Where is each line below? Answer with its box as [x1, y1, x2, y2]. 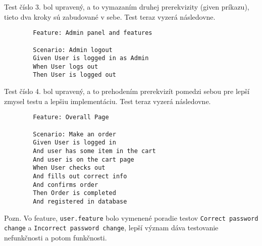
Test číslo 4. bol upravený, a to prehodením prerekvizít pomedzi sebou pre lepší [4, 86, 250, 96]
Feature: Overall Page [33, 114, 109, 121]
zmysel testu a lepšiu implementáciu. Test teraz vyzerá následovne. [4, 95, 211, 106]
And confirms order [33, 181, 98, 188]
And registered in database [33, 198, 127, 205]
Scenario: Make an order [33, 130, 116, 138]
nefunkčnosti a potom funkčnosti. [4, 232, 107, 242]
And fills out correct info [33, 172, 127, 180]
